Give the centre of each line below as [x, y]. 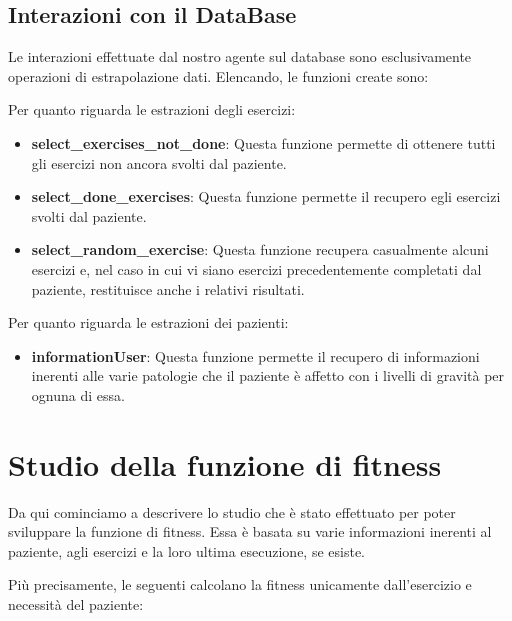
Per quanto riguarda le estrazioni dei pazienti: [148, 322]
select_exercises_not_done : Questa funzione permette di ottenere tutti [263, 142]
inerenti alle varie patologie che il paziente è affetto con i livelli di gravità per [268, 375]
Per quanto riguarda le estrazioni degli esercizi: [152, 109]
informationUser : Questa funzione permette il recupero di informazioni [255, 355]
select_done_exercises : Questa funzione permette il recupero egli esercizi [266, 196]
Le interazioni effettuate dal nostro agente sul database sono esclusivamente [240, 56]
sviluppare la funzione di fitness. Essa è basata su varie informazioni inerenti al [250, 531]
